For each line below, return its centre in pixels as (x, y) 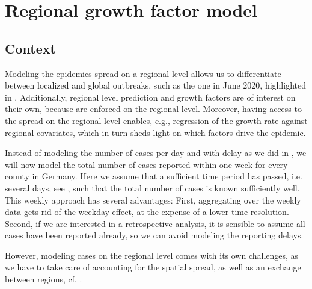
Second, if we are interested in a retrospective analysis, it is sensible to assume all (155, 223)
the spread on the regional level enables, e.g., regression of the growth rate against (156, 120)
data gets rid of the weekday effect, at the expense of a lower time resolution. (147, 212)
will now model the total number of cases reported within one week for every (146, 164)
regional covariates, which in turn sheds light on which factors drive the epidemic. (155, 132)
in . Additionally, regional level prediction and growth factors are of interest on (150, 97)
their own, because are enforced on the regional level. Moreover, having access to (153, 109)
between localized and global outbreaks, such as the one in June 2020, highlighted (155, 85)
